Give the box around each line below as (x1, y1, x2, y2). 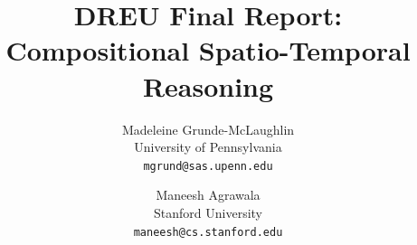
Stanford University (154, 203, 262, 221)
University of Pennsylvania (134, 137, 282, 156)
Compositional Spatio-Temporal (5, 32, 411, 69)
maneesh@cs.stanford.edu (133, 225, 283, 239)
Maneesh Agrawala (156, 185, 261, 204)
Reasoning (142, 67, 274, 104)
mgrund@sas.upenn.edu (143, 159, 273, 173)
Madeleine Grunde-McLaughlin (121, 119, 295, 138)
